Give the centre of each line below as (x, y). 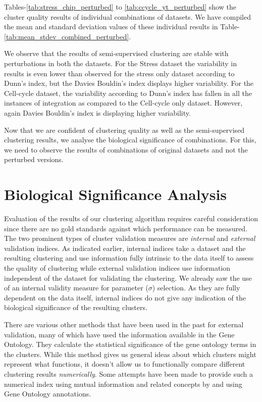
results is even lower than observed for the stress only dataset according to (119, 73)
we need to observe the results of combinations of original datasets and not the (126, 149)
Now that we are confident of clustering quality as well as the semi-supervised (124, 130)
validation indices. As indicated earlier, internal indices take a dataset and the (125, 248)
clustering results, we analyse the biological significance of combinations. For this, (130, 140)
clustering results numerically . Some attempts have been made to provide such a (129, 373)
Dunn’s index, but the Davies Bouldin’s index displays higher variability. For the (129, 83)
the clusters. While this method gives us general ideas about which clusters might (130, 354)
